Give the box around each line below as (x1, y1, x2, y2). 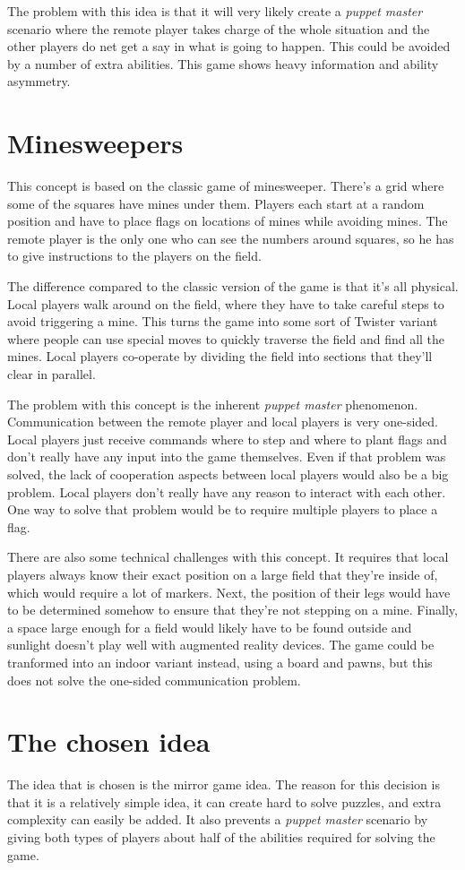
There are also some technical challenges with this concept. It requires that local (7, 547, 449, 566)
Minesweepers (7, 125, 184, 161)
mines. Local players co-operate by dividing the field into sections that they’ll (7, 347, 433, 366)
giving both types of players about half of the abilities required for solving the (7, 828, 435, 847)
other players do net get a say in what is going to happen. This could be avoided (7, 37, 451, 56)
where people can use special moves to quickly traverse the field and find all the (7, 329, 445, 348)
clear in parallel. (7, 365, 96, 383)
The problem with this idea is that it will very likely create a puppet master (7, 2, 423, 20)
